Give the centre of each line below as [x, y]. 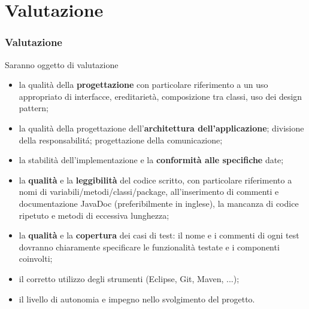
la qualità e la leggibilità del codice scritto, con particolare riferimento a [155, 180]
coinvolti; [36, 258]
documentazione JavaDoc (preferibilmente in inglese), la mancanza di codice [159, 203]
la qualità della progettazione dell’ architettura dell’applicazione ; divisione [161, 128]
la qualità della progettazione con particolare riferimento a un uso [143, 85]
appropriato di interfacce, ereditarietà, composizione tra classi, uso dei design [160, 96]
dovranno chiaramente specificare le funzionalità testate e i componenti [149, 247]
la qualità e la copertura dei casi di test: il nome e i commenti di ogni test [159, 235]
